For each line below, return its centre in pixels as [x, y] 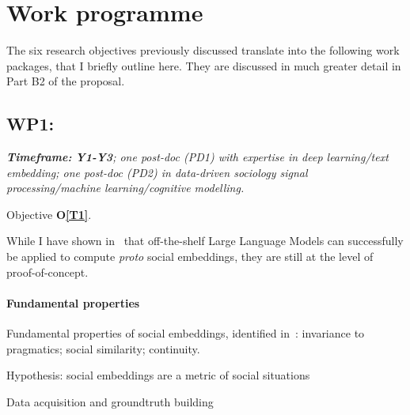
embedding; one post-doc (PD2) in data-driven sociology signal [157, 172]
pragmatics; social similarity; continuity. [103, 348]
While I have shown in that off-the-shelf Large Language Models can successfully [205, 241]
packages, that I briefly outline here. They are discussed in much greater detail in [204, 65]
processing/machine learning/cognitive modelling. [125, 188]
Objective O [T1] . [49, 214]
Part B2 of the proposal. [66, 81]
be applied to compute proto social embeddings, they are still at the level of [190, 257]
